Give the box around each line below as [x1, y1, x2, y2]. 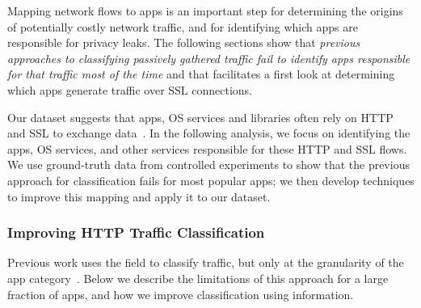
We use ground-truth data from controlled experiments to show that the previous [7, 156, 410, 173]
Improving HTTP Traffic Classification [7, 222, 265, 243]
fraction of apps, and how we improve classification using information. [7, 285, 354, 302]
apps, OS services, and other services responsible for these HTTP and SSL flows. [7, 140, 407, 157]
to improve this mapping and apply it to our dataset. [7, 188, 271, 205]
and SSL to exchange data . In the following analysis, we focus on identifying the [7, 124, 410, 141]
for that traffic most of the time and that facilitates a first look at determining [7, 65, 395, 82]
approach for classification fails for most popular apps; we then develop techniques [7, 171, 415, 188]
